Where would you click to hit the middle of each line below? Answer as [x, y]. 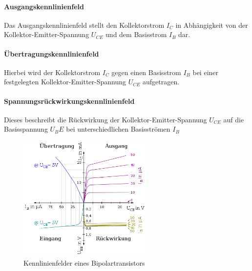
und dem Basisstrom [136, 34]
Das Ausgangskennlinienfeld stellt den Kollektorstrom [84, 25]
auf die [234, 119]
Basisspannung [26, 129]
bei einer [206, 72]
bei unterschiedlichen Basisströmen [118, 129]
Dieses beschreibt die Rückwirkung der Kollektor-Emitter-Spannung [105, 119]
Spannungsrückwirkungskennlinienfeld [69, 101]
